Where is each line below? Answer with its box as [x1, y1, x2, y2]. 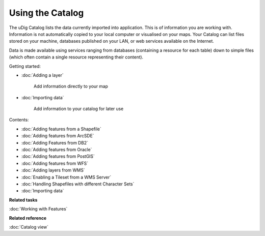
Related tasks [9, 197, 38, 203]
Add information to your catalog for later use [33, 106, 124, 112]
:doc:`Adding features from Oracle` [21, 147, 92, 152]
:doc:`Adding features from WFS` [21, 160, 88, 166]
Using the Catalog [9, 7, 84, 18]
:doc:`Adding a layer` [21, 72, 64, 78]
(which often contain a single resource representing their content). [9, 54, 143, 60]
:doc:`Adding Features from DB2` [21, 140, 88, 146]
